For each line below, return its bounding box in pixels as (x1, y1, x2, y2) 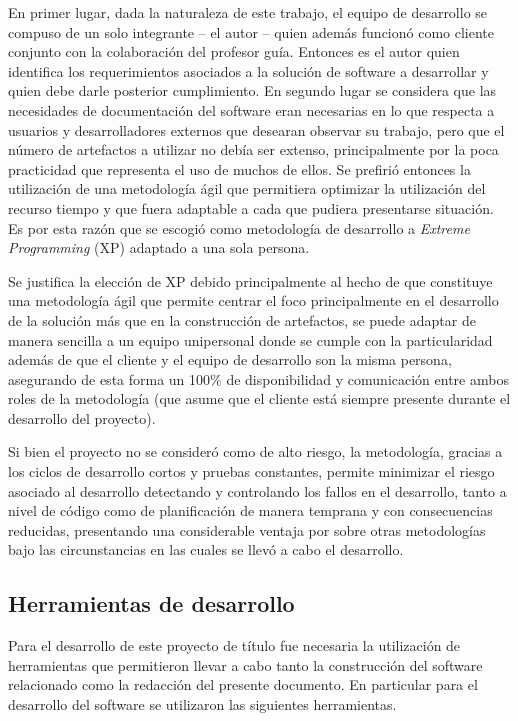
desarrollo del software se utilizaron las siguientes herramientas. (8, 694, 397, 715)
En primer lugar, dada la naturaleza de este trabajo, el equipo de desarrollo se (8, 2, 488, 22)
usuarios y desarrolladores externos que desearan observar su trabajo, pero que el (8, 119, 505, 140)
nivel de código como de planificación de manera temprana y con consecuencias (8, 500, 493, 521)
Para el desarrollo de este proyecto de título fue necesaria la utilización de (8, 635, 461, 656)
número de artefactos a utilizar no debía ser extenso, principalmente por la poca (8, 139, 499, 160)
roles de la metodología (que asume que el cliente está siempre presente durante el (8, 388, 511, 409)
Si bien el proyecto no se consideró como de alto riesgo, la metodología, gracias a (8, 441, 503, 462)
